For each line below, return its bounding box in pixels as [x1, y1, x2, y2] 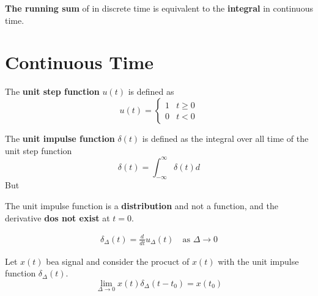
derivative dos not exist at [5, 211, 110, 224]
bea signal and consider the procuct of [46, 254, 190, 267]
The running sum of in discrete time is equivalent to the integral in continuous [5, 2, 313, 14]
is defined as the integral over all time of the [142, 131, 309, 144]
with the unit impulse [218, 254, 299, 267]
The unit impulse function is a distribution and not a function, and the [5, 199, 278, 212]
